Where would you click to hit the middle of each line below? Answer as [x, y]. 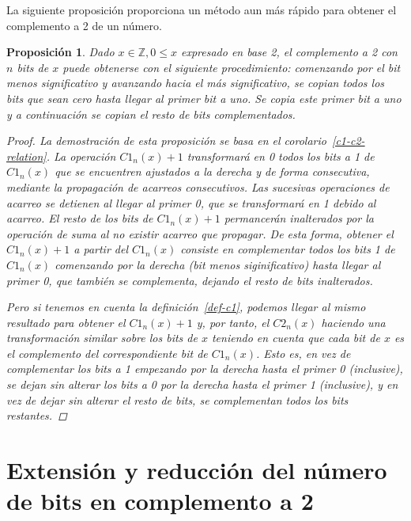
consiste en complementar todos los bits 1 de [288, 249]
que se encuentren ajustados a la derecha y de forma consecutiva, [212, 171]
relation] [26, 156]
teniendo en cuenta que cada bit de [296, 338]
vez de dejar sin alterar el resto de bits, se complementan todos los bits [177, 399]
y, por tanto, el [233, 322]
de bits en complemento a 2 [160, 501]
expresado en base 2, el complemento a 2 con [289, 52]
